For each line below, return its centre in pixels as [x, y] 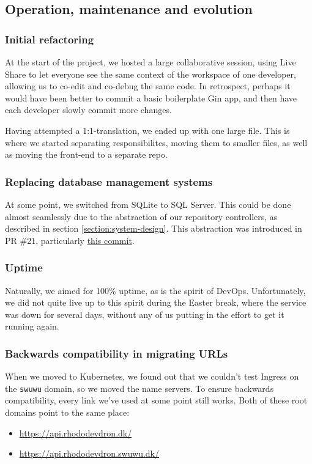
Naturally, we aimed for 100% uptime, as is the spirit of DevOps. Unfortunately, [155, 290]
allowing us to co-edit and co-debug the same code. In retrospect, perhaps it [148, 86]
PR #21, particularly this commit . [70, 240]
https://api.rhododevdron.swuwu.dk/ [89, 453]
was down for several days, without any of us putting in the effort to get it [145, 314]
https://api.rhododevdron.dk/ [76, 433]
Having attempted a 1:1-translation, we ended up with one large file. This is [147, 130]
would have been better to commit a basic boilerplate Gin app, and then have [151, 98]
